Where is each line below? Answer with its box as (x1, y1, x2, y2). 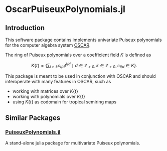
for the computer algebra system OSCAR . (5, 42, 91, 48)
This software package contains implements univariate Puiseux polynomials (5, 37, 162, 43)
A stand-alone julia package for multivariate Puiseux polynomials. (5, 140, 140, 146)
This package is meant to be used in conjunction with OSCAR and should (5, 73, 156, 79)
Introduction (5, 24, 45, 32)
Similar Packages (5, 113, 61, 122)
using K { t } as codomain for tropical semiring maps (12, 99, 117, 105)
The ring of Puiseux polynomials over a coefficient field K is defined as (5, 52, 151, 58)
